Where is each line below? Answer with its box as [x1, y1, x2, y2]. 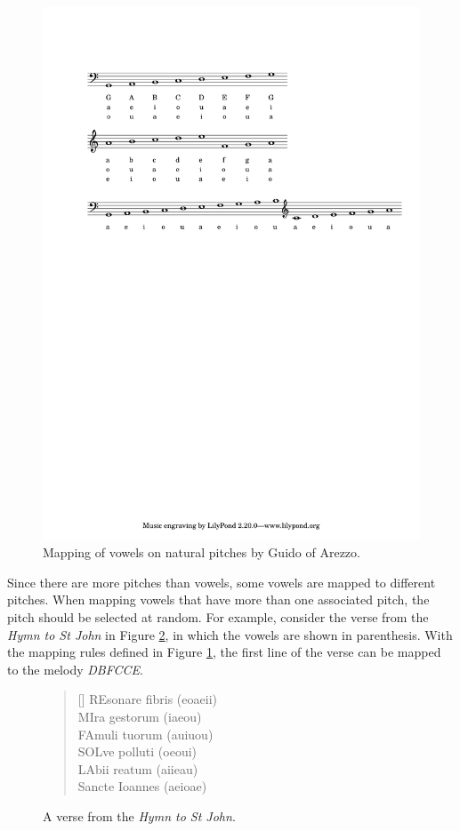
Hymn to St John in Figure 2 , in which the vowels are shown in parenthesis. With [7, 625, 453, 643]
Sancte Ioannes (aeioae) [77, 777, 207, 795]
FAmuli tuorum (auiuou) [77, 724, 214, 743]
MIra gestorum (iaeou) [77, 707, 202, 726]
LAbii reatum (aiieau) [77, 759, 198, 778]
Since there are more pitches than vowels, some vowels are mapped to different [7, 572, 436, 591]
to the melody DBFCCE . [7, 659, 143, 678]
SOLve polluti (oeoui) [77, 742, 198, 761]
